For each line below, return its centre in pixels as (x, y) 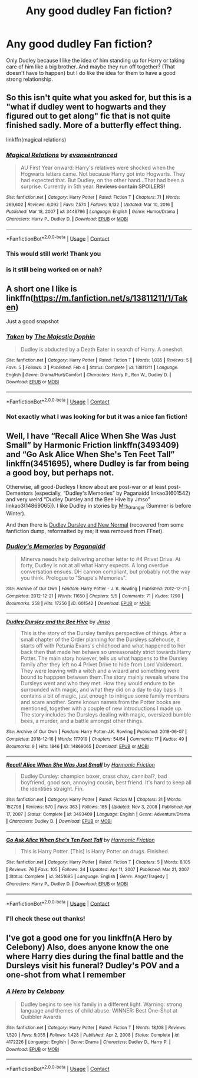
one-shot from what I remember (66, 975)
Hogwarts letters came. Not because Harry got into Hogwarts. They (103, 174)
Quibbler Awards (41, 1017)
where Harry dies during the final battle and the (95, 956)
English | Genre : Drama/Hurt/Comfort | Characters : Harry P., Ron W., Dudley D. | (89, 375)
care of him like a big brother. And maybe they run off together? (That (90, 67)
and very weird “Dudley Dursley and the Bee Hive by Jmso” (78, 499)
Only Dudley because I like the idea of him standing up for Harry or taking (95, 60)
